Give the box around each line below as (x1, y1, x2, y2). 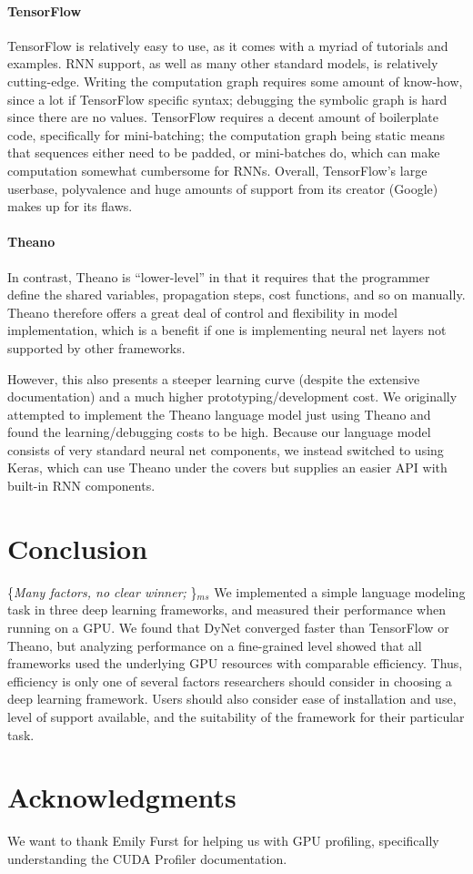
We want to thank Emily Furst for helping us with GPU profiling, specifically (7, 831, 439, 850)
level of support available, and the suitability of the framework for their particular (7, 706, 465, 726)
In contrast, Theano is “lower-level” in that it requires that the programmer (7, 267, 430, 286)
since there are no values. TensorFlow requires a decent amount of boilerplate (7, 107, 438, 127)
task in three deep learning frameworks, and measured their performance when (7, 600, 446, 619)
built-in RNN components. (7, 476, 156, 495)
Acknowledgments (7, 778, 236, 816)
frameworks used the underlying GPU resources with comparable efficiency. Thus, (7, 654, 463, 673)
